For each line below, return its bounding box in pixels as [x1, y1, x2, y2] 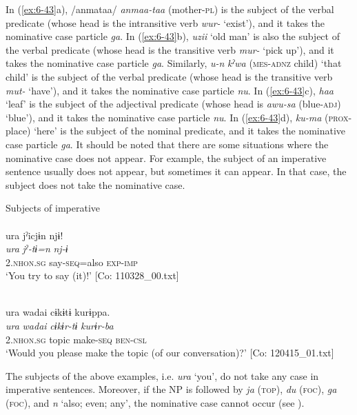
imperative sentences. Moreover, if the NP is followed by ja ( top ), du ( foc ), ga [6, 382, 337, 396]
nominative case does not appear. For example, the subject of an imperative [6, 150, 327, 165]
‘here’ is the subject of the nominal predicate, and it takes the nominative [34, 123, 346, 138]
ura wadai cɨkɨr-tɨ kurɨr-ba [6, 318, 114, 333]
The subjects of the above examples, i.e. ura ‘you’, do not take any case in [6, 368, 319, 383]
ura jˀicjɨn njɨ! [6, 227, 63, 242]
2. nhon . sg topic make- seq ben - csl [6, 332, 147, 346]
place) [6, 123, 31, 138]
